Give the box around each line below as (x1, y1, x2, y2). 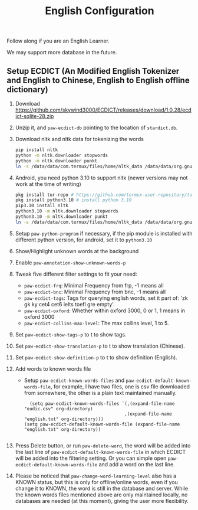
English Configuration (44, 4, 155, 18)
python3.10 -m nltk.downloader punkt (15, 214, 108, 220)
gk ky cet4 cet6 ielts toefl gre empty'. (24, 300, 115, 308)
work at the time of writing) (15, 180, 81, 187)
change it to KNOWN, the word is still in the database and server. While (15, 485, 188, 492)
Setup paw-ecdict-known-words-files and (24, 377, 125, 384)
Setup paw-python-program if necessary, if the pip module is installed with (15, 230, 193, 237)
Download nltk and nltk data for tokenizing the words (15, 136, 144, 142)
